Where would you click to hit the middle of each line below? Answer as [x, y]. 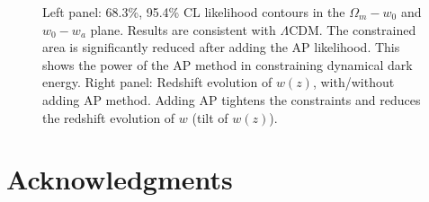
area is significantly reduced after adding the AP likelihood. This [221, 47]
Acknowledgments [120, 179]
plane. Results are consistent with [183, 29]
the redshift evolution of [109, 117]
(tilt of [210, 117]
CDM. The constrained [353, 29]
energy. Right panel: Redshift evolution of [157, 82]
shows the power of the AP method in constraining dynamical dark [228, 64]
